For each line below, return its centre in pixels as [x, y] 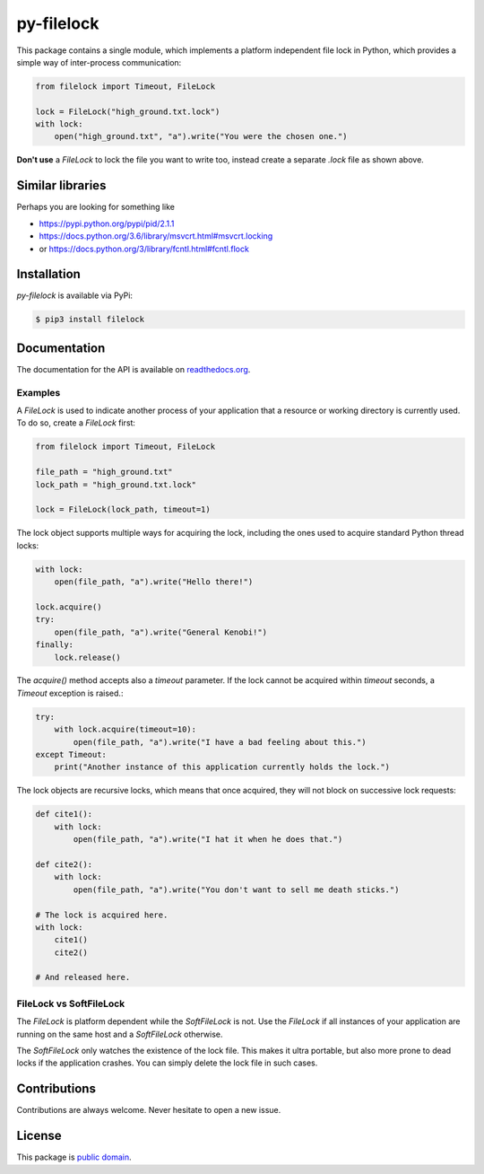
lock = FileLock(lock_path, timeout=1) [123, 510]
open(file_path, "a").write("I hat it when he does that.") [208, 840]
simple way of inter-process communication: [99, 62]
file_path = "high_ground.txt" [104, 472]
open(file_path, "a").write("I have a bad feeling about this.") [220, 742]
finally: [55, 645]
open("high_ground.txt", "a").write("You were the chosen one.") [201, 136]
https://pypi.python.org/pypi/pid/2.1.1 [107, 223]
